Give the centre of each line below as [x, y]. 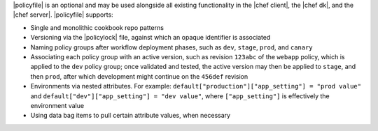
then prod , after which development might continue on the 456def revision [139, 76]
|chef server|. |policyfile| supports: [63, 15]
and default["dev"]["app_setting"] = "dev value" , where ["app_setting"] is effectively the [180, 96]
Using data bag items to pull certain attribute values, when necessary [131, 116]
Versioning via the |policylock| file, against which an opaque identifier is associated [150, 38]
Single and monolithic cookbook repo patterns [97, 27]
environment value [57, 105]
